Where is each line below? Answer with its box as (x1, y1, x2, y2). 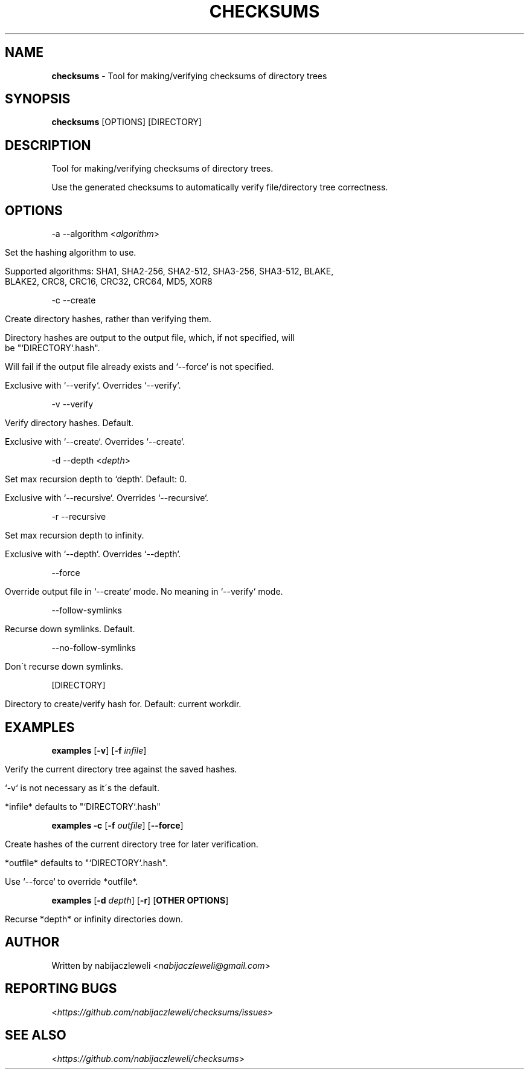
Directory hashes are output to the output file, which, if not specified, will (5, 332, 295, 343)
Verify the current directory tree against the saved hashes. (5, 763, 237, 774)
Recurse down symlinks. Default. (5, 624, 135, 635)
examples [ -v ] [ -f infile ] (51, 745, 147, 755)
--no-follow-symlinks (51, 642, 136, 653)
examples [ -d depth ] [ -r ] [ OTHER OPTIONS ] (51, 894, 229, 905)
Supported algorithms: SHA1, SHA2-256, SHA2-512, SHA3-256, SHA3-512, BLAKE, (5, 266, 334, 277)
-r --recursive (51, 511, 106, 522)
